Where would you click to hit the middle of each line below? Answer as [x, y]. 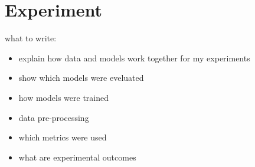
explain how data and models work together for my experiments [134, 58]
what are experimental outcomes [77, 157]
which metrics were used [63, 137]
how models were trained [63, 97]
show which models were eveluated [81, 78]
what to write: [31, 38]
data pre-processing [54, 117]
